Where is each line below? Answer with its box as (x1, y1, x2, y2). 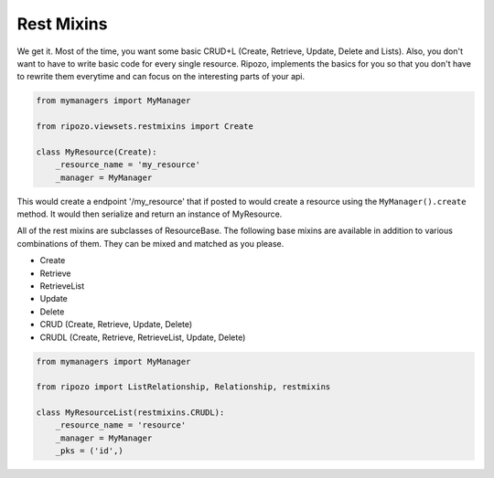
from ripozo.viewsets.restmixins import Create (36, 122, 253, 132)
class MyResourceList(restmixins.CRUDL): (36, 408, 225, 418)
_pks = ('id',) (55, 446, 123, 456)
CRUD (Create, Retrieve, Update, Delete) (39, 319, 193, 330)
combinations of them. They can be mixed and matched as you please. (16, 238, 285, 249)
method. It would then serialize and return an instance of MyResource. (16, 208, 283, 219)
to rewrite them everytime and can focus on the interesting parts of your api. (16, 71, 306, 82)
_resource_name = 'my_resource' (55, 160, 201, 170)
